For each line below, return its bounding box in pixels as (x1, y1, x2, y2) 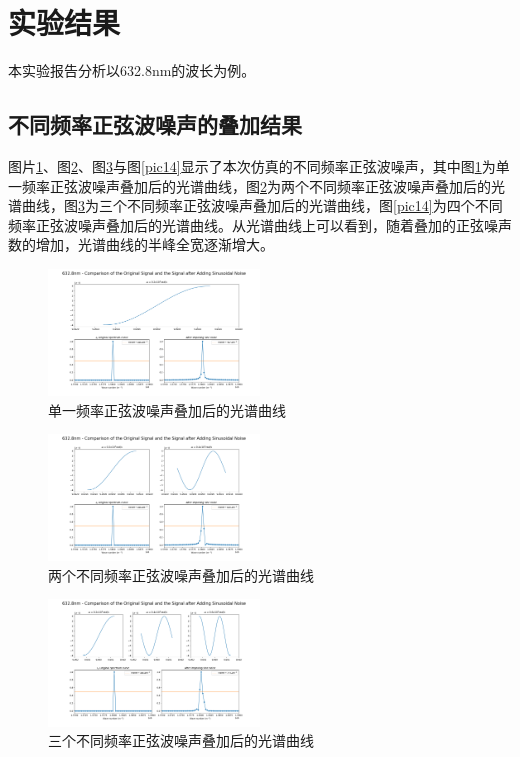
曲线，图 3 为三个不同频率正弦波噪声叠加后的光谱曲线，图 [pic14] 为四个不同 (21, 195, 503, 216)
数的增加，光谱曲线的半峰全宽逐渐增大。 (8, 234, 274, 255)
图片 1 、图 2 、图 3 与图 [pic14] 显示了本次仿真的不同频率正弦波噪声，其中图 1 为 (8, 155, 496, 176)
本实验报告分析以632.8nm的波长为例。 (8, 60, 256, 81)
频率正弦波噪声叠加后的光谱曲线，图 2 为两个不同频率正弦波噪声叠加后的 (21, 175, 491, 196)
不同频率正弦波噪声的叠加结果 (8, 109, 302, 140)
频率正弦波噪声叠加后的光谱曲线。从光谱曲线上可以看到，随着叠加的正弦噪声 (8, 214, 512, 235)
